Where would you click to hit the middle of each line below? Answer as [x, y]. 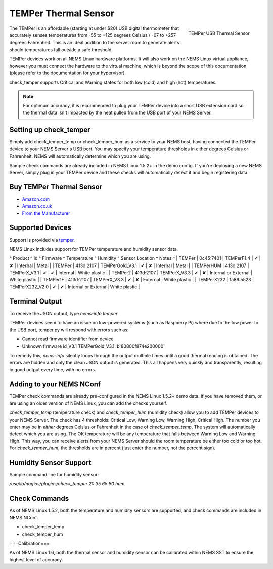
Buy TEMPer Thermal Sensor [56, 187]
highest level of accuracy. [36, 559]
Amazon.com [36, 199]
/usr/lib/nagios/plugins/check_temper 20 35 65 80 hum [67, 484]
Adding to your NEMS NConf [55, 384]
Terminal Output [36, 301]
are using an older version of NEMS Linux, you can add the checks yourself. [88, 403]
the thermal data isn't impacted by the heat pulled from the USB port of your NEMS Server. [117, 113]
